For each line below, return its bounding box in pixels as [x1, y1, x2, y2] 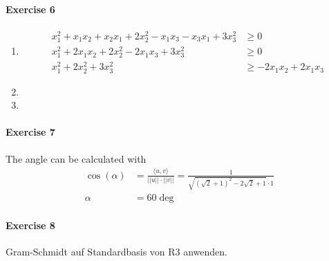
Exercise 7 [6, 125, 55, 139]
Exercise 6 [6, 1, 55, 16]
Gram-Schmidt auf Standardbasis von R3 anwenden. [6, 244, 228, 259]
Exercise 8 [6, 217, 55, 232]
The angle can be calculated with [6, 151, 147, 165]
